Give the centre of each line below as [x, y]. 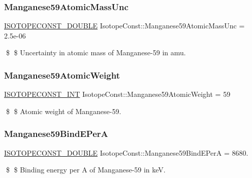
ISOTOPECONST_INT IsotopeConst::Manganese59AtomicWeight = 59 [117, 94]
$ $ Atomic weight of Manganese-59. [64, 111]
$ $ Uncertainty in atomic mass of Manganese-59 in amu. [96, 52]
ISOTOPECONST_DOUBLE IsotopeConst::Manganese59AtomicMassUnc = [124, 26]
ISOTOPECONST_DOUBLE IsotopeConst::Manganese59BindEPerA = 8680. [126, 152]
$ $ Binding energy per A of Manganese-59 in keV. [86, 170]
